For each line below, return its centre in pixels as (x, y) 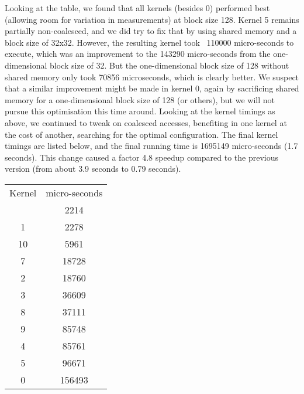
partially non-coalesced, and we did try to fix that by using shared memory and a (151, 31)
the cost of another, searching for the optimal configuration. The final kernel (141, 134)
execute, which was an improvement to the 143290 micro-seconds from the (138, 54)
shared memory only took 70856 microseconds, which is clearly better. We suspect (152, 77)
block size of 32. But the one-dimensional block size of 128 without (170, 65)
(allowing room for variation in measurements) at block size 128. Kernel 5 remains (152, 19)
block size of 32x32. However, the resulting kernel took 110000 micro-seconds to (149, 42)
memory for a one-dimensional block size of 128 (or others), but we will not (140, 99)
